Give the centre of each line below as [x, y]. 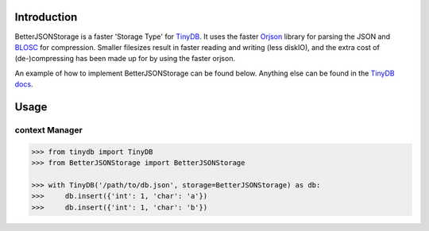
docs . [24, 84]
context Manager [48, 129]
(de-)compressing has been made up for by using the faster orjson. [125, 59]
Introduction [46, 17]
